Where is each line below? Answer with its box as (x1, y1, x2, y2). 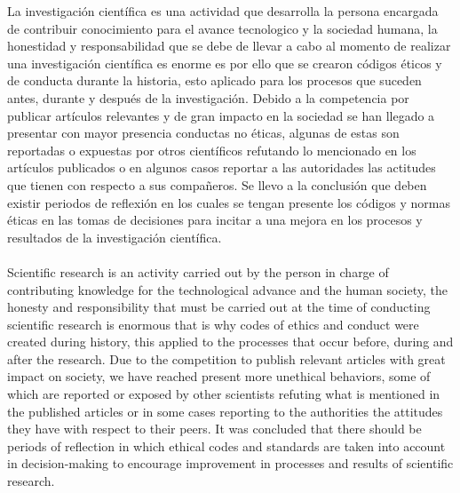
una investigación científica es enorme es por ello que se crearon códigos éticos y (7, 53, 442, 72)
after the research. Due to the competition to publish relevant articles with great (7, 349, 446, 368)
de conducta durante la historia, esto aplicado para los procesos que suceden (7, 71, 422, 90)
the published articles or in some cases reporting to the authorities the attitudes (7, 402, 443, 420)
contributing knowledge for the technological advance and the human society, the (7, 280, 448, 298)
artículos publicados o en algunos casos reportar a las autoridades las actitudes (7, 158, 436, 177)
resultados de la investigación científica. (7, 227, 222, 246)
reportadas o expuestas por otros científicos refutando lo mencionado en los (7, 140, 416, 159)
